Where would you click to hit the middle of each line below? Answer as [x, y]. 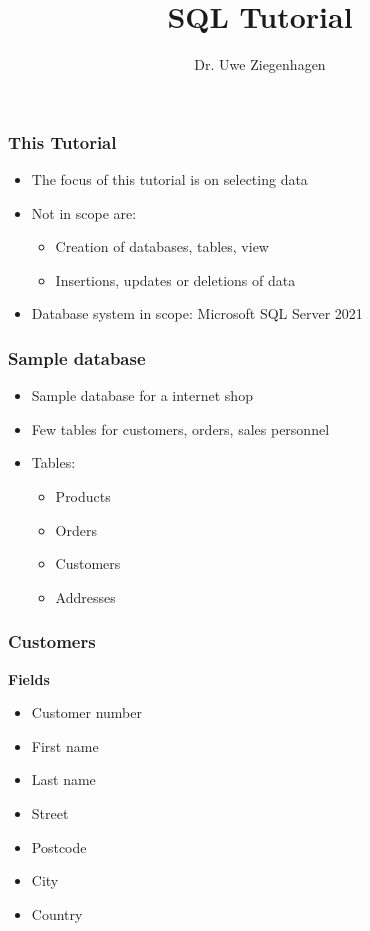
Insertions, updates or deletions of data [175, 279]
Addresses [85, 596]
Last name [63, 779]
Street [50, 812]
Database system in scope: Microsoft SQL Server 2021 [197, 313]
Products [83, 495]
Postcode [59, 846]
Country [57, 913]
